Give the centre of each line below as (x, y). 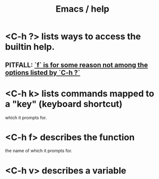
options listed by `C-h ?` (43, 73)
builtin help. (30, 47)
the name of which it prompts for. (39, 151)
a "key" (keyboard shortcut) (64, 104)
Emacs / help (82, 9)
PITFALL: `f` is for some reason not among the (77, 65)
